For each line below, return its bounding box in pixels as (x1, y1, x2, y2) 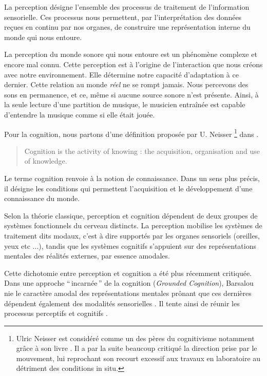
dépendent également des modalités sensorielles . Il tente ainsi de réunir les (4, 298, 240, 308)
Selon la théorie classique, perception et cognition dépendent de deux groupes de (4, 210, 258, 221)
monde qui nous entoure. (4, 31, 82, 42)
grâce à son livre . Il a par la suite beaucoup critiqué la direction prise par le (16, 343, 257, 353)
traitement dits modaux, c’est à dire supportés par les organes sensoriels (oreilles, (4, 230, 260, 241)
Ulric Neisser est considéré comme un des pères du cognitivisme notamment (16, 332, 255, 343)
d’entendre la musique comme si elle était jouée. (4, 109, 155, 120)
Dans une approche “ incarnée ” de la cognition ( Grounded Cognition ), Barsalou (4, 278, 254, 288)
